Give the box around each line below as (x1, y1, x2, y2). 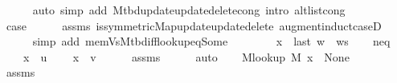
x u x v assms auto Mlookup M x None (23, 48, 350, 65)
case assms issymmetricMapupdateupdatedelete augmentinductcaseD (6, 17, 382, 34)
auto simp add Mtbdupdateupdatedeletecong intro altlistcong (32, 2, 346, 18)
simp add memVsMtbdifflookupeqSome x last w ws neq (32, 33, 391, 49)
